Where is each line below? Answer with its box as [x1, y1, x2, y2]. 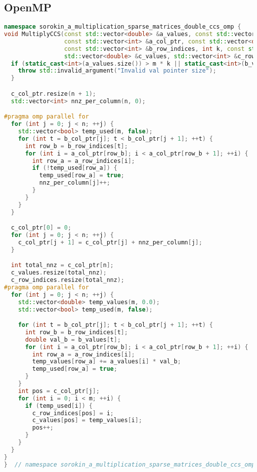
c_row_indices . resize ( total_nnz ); [11, 276, 125, 284]
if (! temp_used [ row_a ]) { [32, 164, 118, 172]
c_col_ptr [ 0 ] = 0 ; [11, 224, 72, 232]
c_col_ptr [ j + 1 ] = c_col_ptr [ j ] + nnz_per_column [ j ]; [18, 238, 203, 246]
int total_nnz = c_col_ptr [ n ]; [11, 262, 114, 269]
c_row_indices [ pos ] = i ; [32, 409, 114, 417]
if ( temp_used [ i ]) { [25, 402, 93, 409]
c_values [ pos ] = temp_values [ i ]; [32, 417, 142, 424]
